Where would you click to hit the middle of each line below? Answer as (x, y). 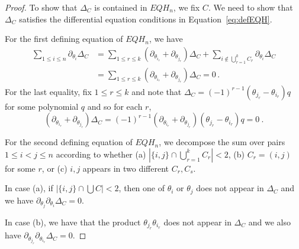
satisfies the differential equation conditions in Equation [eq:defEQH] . (146, 19)
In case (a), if (29, 188)
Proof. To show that (41, 7)
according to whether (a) (101, 154)
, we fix (187, 7)
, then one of (142, 188)
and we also (269, 222)
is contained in (121, 7)
